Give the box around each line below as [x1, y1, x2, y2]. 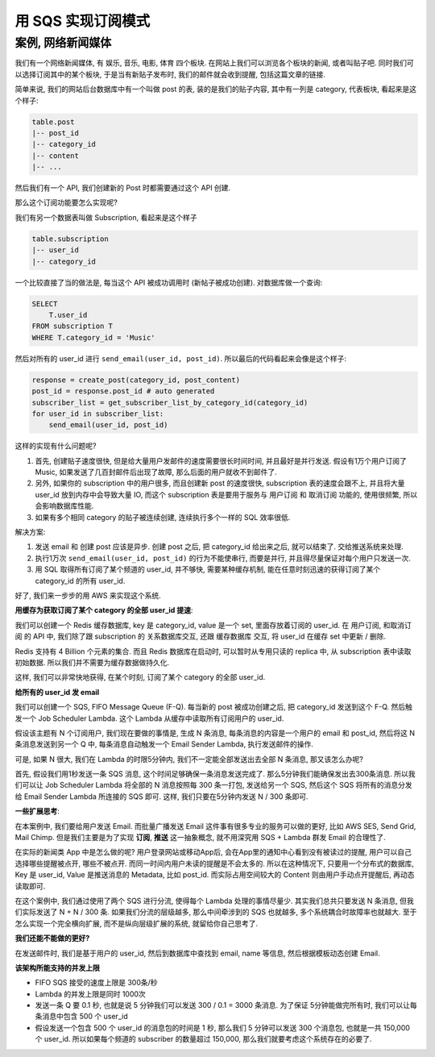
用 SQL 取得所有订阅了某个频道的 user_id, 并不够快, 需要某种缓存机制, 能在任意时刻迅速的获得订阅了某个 [35, 564, 381, 574]
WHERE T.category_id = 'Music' [31, 333, 156, 342]
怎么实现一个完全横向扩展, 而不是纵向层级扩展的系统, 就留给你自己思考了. [14, 918, 258, 928]
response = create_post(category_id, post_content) [31, 375, 241, 385]
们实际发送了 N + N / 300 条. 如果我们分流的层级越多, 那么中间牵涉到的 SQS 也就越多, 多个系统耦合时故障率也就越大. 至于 [14, 907, 417, 917]
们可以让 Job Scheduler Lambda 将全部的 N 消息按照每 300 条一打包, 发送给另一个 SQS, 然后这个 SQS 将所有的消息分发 [14, 780, 412, 790]
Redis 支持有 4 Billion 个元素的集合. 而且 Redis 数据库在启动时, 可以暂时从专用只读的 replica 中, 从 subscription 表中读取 [14, 646, 412, 656]
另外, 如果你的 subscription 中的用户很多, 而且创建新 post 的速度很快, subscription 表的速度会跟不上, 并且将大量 [35, 478, 405, 488]
